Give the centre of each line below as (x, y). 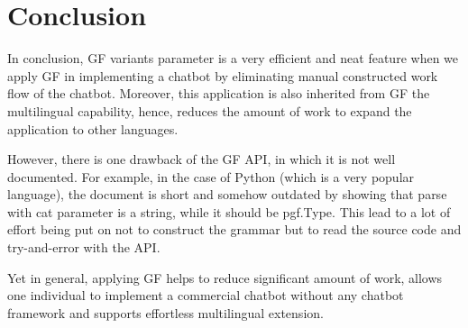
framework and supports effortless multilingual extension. (165, 312)
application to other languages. (93, 128)
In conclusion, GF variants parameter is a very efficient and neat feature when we (233, 58)
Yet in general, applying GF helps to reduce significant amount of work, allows (225, 277)
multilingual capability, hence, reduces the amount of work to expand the (210, 110)
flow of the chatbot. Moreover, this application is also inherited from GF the (219, 93)
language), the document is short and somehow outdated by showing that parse (227, 194)
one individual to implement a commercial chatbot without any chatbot (206, 295)
